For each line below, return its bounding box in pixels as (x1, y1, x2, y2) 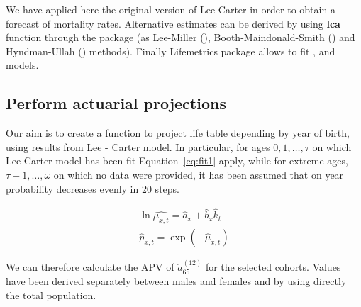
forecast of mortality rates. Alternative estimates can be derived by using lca (6, 16, 340, 30)
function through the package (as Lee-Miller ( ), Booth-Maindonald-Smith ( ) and (6, 30, 355, 45)
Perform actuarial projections (6, 92, 226, 114)
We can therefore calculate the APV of (6, 259, 174, 274)
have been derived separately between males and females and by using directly (6, 274, 347, 289)
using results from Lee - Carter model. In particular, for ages (6, 139, 270, 154)
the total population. (6, 288, 96, 303)
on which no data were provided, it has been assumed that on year (53, 167, 344, 182)
